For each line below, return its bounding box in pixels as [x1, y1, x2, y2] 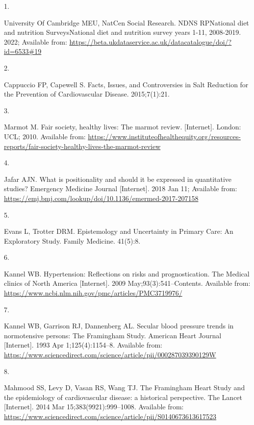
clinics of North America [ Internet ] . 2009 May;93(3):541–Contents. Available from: [4, 278, 251, 288]
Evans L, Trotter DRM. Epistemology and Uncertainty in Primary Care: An [4, 226, 233, 236]
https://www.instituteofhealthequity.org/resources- [88, 131, 241, 141]
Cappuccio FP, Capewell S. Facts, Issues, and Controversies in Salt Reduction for [4, 79, 249, 89]
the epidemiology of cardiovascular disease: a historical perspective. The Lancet [4, 392, 243, 402]
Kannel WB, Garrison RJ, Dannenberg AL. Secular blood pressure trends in [4, 321, 234, 331]
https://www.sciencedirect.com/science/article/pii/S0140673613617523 [4, 411, 217, 421]
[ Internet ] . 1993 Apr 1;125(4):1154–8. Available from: [4, 340, 162, 350]
